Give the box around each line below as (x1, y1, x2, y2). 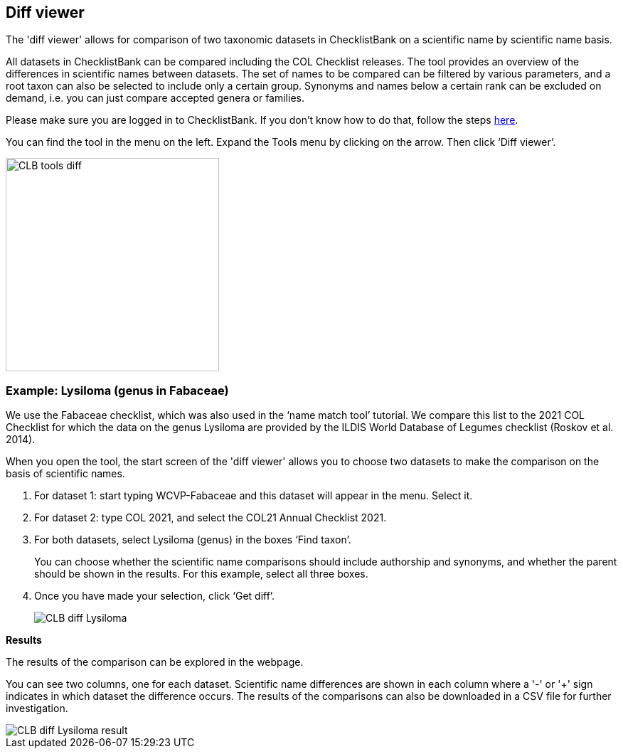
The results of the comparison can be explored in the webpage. (6, 656, 304, 669)
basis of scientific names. (6, 467, 125, 480)
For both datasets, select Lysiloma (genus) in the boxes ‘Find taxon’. (34, 533, 351, 546)
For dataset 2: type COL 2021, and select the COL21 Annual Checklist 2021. (34, 511, 387, 524)
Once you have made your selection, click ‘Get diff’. (34, 590, 275, 602)
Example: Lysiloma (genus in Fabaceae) (6, 383, 229, 398)
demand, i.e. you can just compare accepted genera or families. (6, 92, 304, 105)
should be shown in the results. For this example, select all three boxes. (34, 568, 368, 580)
